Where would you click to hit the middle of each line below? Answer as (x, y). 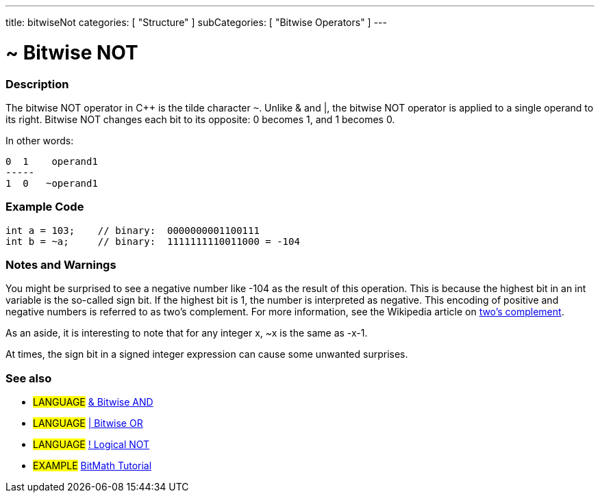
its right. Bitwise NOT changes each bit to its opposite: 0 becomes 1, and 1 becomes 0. (200, 119)
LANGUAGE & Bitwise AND (93, 402)
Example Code (45, 207)
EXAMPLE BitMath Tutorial (92, 466)
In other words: (40, 140)
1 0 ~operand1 (52, 183)
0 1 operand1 (52, 161)
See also (29, 378)
